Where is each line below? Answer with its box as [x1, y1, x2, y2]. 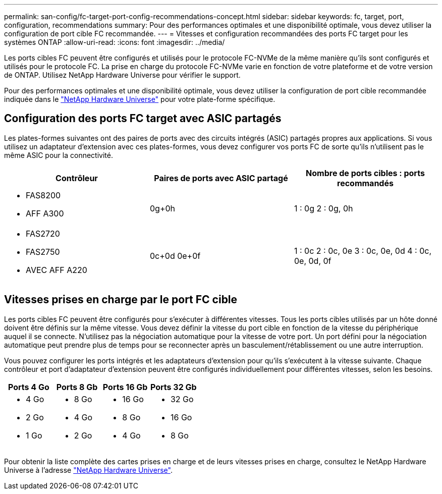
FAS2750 [26, 246, 60, 257]
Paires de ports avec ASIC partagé [154, 173, 288, 183]
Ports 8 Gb [56, 381, 98, 392]
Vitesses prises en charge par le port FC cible [4, 293, 238, 306]
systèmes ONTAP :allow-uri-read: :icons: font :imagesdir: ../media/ [4, 38, 225, 46]
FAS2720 [26, 228, 60, 239]
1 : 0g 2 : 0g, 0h [294, 203, 353, 213]
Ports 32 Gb [150, 381, 197, 392]
